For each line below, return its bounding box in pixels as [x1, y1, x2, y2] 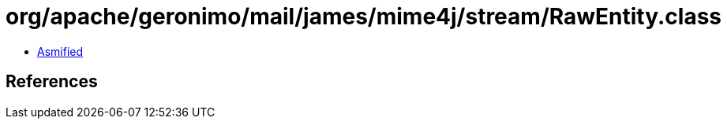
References [6, 72, 98, 92]
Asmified [37, 44, 84, 58]
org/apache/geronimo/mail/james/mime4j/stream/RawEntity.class [6, 3, 722, 30]
